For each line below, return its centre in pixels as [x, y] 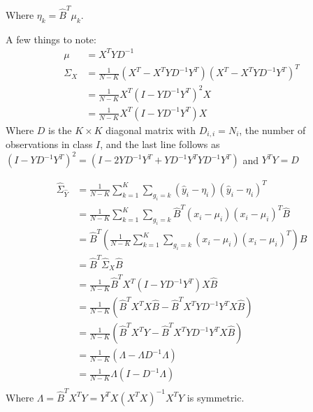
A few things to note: [51, 39]
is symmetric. [216, 397]
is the [60, 130]
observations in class [49, 144]
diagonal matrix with [151, 130]
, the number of [272, 130]
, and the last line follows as [160, 144]
